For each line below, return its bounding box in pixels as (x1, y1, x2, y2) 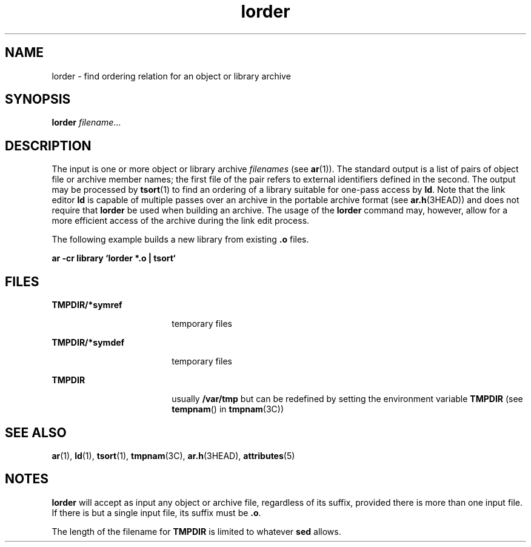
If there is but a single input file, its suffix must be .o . (52, 507, 261, 518)
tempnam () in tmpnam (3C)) (172, 404, 284, 415)
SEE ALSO (5, 425, 67, 440)
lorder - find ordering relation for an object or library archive (52, 70, 291, 81)
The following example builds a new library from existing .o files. (52, 234, 309, 245)
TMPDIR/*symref (52, 300, 122, 310)
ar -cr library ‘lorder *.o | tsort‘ (52, 253, 176, 264)
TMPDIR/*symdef (52, 337, 125, 348)
